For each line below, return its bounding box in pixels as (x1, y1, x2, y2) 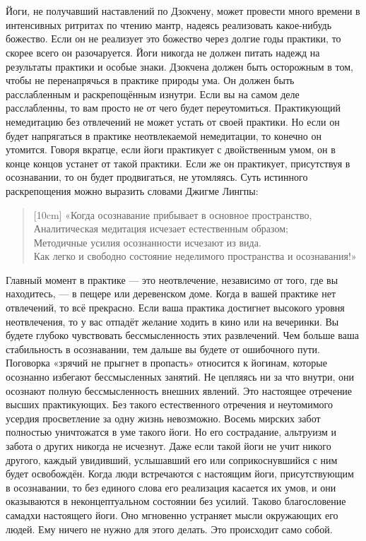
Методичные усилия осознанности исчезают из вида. (33, 234, 261, 249)
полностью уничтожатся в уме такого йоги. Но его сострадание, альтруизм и (6, 424, 336, 439)
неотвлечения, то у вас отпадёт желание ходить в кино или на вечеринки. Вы (6, 314, 339, 328)
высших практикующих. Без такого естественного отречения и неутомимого (6, 397, 333, 412)
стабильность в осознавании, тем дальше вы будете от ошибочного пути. (6, 341, 320, 356)
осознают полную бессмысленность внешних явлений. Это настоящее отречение (6, 383, 353, 398)
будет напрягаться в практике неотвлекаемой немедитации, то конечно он (6, 128, 321, 143)
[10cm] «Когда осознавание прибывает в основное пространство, (33, 207, 312, 222)
